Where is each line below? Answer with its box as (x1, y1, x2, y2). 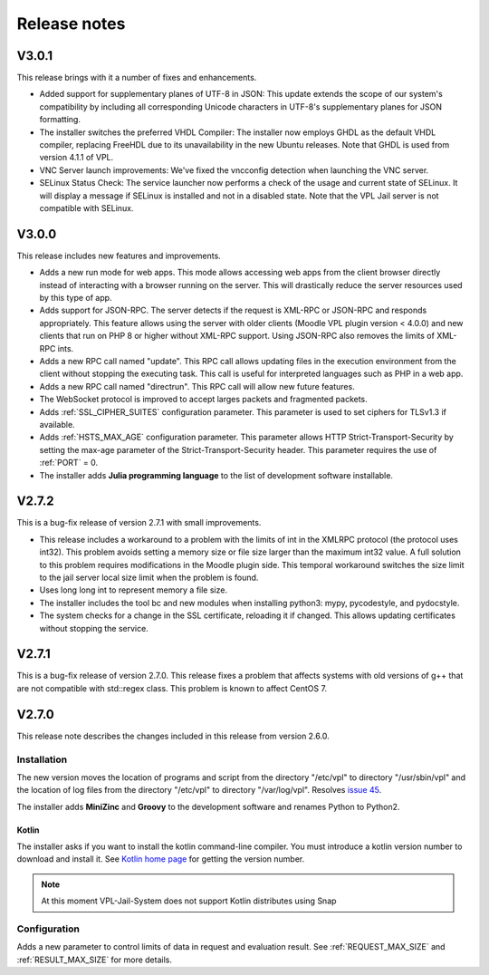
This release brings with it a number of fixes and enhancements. (16, 72, 257, 83)
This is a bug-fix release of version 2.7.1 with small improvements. (16, 517, 262, 528)
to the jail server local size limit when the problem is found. (39, 572, 259, 583)
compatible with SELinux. (39, 202, 134, 213)
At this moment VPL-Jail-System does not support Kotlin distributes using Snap (41, 895, 337, 906)
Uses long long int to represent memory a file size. (39, 584, 228, 595)
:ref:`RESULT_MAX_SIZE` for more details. (16, 954, 172, 965)
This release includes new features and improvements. (16, 250, 221, 261)
